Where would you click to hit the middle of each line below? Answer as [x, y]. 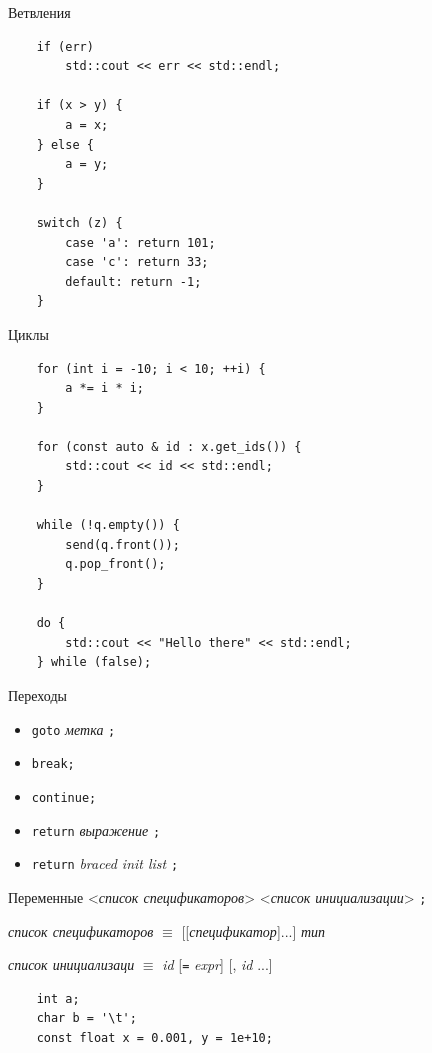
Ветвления [39, 12]
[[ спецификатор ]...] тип [253, 930]
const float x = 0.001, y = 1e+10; [154, 1037]
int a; [58, 998]
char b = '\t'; [86, 1018]
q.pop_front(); [115, 564]
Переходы [37, 695]
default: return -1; [133, 281]
